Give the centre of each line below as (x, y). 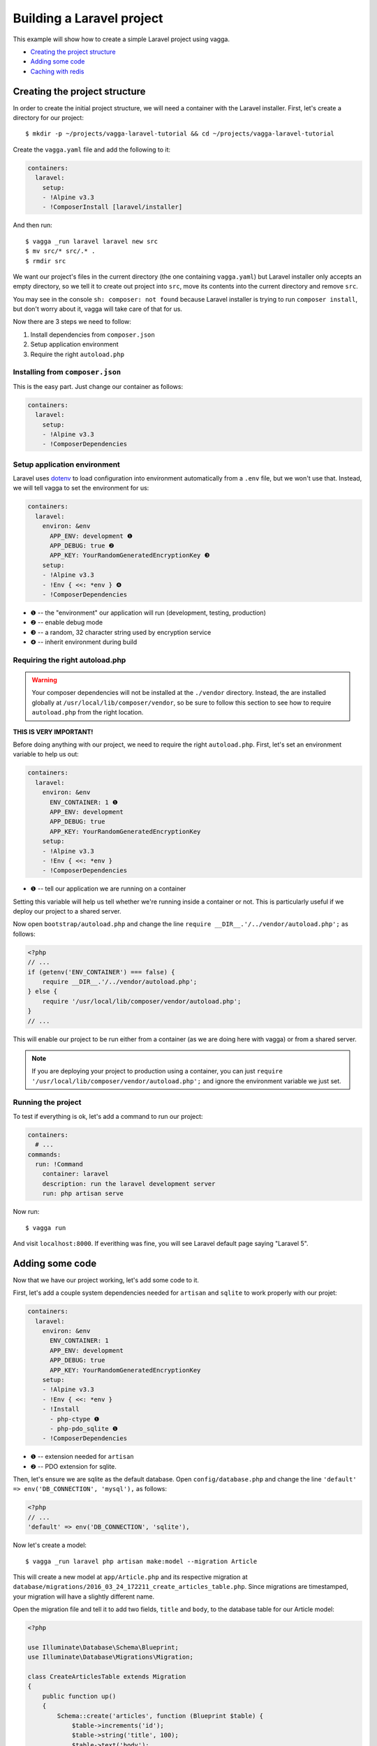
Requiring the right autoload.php (69, 660)
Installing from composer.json (67, 372)
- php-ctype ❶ (75, 1419)
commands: (44, 1154)
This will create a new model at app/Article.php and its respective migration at (130, 1577)
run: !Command (59, 1164)
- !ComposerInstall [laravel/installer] (112, 207)
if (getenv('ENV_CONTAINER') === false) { (101, 972)
